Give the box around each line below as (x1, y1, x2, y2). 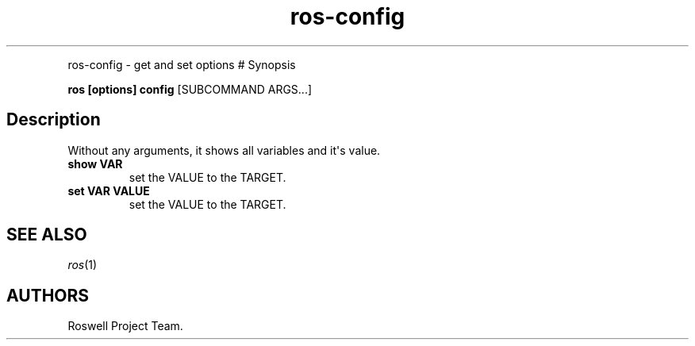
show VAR (67, 156, 123, 171)
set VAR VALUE (67, 183, 150, 198)
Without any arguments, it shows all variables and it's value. (67, 143, 381, 157)
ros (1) (67, 258, 98, 272)
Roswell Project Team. (67, 319, 183, 333)
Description (6, 110, 101, 130)
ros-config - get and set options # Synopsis (67, 57, 296, 71)
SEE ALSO (6, 225, 87, 245)
